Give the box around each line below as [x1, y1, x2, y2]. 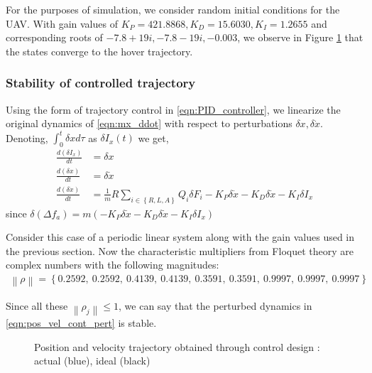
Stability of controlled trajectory [6, 74, 196, 92]
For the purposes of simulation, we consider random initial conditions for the [6, 2, 340, 16]
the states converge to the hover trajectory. [6, 43, 193, 58]
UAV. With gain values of [6, 16, 118, 31]
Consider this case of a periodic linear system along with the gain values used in [6, 229, 355, 244]
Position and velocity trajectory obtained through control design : [34, 339, 320, 354]
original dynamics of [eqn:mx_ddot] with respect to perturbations [6, 116, 292, 131]
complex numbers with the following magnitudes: [6, 257, 219, 272]
